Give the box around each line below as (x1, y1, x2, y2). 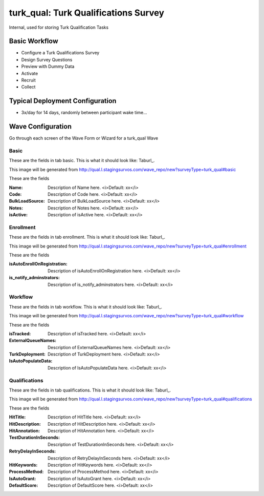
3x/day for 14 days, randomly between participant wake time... (21, 110, 148, 116)
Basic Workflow (9, 37, 59, 45)
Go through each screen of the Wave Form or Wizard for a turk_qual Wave (9, 135, 158, 141)
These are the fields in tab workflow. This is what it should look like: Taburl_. (9, 304, 162, 310)
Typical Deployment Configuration (9, 97, 117, 105)
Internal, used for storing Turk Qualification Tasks (9, 24, 109, 30)
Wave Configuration (9, 123, 72, 131)
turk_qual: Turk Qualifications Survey (9, 7, 165, 18)
